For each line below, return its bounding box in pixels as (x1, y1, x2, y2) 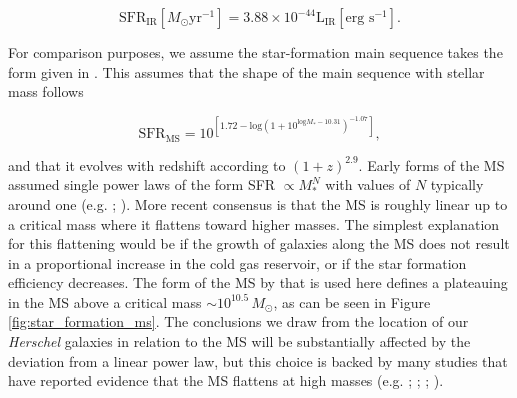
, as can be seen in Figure (273, 291, 431, 312)
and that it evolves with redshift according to (8, 154, 286, 175)
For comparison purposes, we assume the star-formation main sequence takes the (8, 42, 503, 62)
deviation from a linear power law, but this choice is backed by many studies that (8, 350, 508, 371)
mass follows (8, 81, 84, 102)
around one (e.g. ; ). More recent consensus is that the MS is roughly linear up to (8, 193, 508, 214)
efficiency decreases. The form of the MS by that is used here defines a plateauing (8, 272, 508, 293)
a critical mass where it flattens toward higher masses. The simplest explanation (8, 213, 500, 234)
